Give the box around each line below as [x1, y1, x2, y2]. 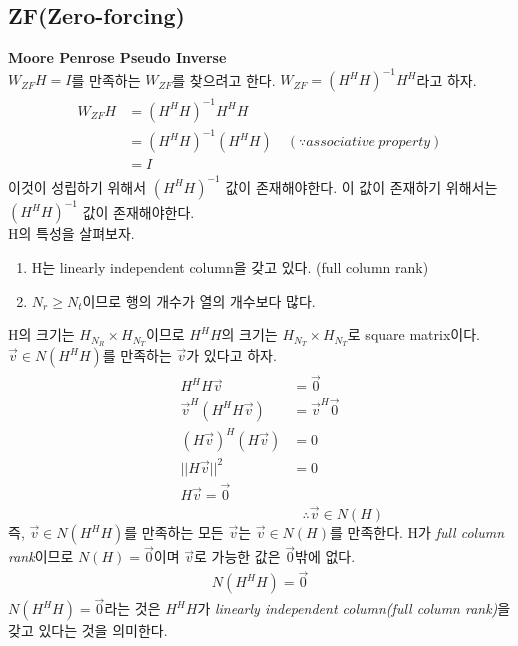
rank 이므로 [8, 546, 74, 567]
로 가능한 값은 [193, 546, 281, 567]
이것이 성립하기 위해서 [8, 176, 147, 197]
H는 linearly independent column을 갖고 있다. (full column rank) [31, 257, 429, 278]
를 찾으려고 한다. [172, 69, 276, 90]
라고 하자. [416, 69, 477, 90]
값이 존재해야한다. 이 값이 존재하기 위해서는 [225, 176, 498, 197]
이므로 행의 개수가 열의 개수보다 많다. [82, 290, 316, 311]
